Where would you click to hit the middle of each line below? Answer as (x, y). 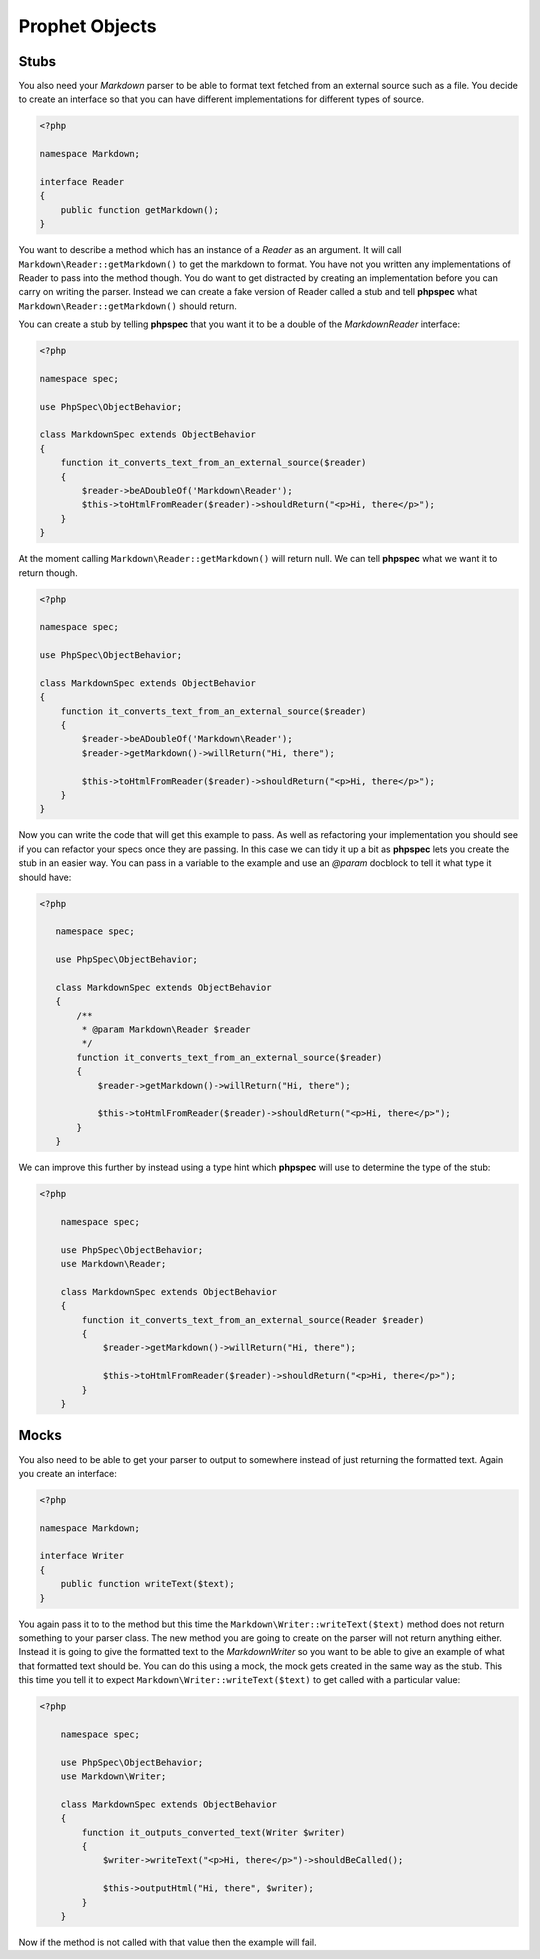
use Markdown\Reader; (113, 1264)
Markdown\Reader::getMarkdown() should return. (127, 306)
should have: (45, 877)
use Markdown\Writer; (113, 1776)
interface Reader (82, 181)
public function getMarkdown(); (140, 209)
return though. (48, 572)
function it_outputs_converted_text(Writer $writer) (213, 1832)
